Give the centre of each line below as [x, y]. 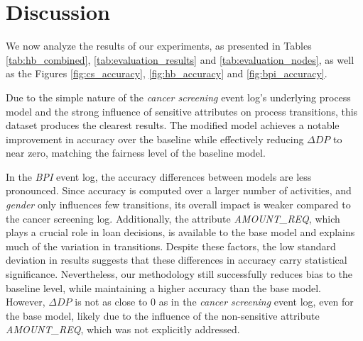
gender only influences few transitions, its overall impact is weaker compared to [178, 205]
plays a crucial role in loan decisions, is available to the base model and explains [180, 232]
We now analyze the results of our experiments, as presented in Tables [159, 46]
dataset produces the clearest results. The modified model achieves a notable [173, 125]
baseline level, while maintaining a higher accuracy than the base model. [163, 287]
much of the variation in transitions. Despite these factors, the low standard [171, 246]
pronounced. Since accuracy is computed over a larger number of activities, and [179, 190]
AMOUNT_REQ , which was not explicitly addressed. [123, 329]
